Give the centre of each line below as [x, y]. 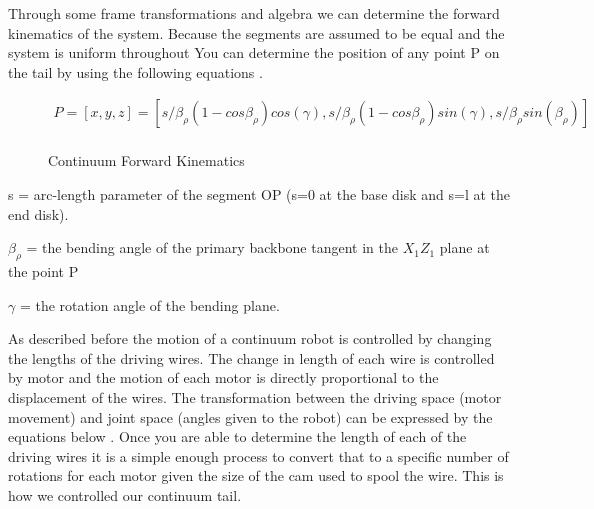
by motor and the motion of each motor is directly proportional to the [223, 377]
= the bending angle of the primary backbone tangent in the [212, 247]
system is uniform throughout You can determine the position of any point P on [254, 52]
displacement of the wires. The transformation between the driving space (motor [255, 396]
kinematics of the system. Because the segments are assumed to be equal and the [256, 32]
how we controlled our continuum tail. [125, 494]
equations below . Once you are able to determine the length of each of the [237, 436]
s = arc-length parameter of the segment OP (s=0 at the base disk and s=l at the [259, 194]
